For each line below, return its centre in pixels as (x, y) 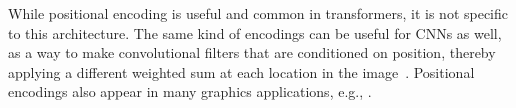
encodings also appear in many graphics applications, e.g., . (190, 91)
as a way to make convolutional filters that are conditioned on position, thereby (252, 52)
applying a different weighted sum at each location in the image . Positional (241, 71)
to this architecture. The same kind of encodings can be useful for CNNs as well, (255, 32)
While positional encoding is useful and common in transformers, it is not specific (258, 13)
